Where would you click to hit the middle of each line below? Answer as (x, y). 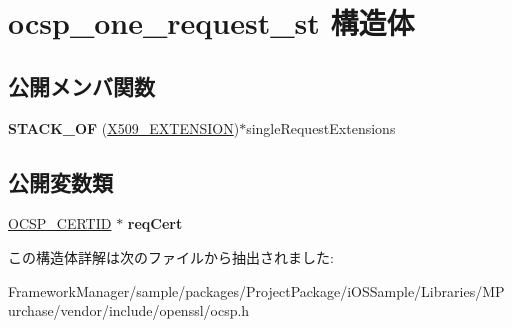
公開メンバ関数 (81, 85)
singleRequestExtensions (321, 127)
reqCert (155, 223)
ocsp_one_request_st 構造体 (211, 22)
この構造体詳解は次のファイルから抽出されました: (171, 256)
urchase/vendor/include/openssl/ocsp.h (129, 310)
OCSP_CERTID (60, 223)
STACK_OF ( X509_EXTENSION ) (124, 127)
